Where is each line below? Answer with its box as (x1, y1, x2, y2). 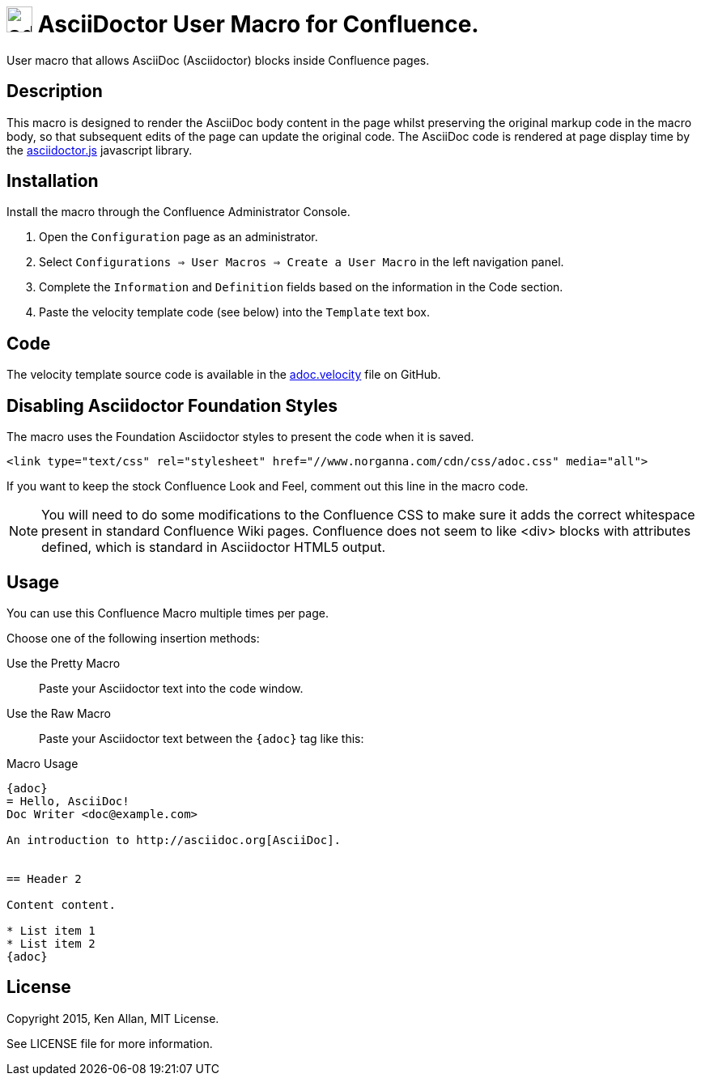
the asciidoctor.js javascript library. (6, 142, 193, 157)
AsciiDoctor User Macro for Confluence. (37, 11, 479, 38)
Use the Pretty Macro (6, 656, 121, 670)
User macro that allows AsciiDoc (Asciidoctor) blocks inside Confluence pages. (6, 53, 430, 67)
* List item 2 (6, 936, 96, 950)
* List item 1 (6, 923, 96, 937)
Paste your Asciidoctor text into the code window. (39, 681, 304, 695)
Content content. (6, 897, 116, 911)
